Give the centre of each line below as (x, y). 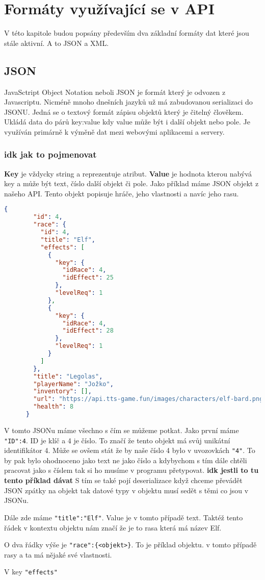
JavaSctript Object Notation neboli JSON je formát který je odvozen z (115, 92)
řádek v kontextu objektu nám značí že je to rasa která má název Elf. (113, 527)
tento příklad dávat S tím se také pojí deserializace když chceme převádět (123, 480)
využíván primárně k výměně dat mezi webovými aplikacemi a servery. (114, 131)
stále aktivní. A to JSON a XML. (57, 43)
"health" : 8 (54, 407)
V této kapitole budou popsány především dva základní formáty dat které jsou (127, 33)
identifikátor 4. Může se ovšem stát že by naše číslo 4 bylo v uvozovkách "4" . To (130, 450)
